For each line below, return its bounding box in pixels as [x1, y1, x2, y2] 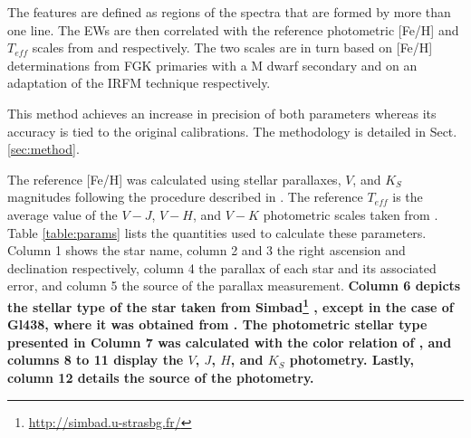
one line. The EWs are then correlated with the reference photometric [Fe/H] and [7, 20, 459, 39]
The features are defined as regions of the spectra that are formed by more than [7, 3, 451, 21]
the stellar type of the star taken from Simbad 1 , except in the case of [7, 294, 454, 316]
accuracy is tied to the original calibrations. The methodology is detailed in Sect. [7, 121, 457, 140]
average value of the [7, 205, 118, 224]
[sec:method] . [7, 139, 80, 158]
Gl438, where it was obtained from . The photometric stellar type [7, 315, 428, 334]
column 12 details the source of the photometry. [7, 367, 314, 386]
